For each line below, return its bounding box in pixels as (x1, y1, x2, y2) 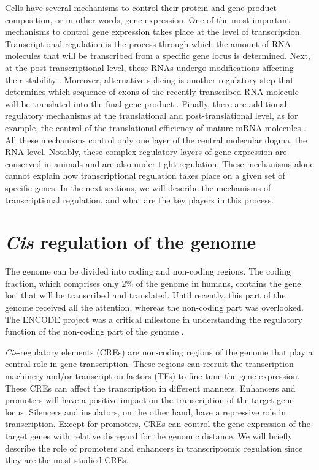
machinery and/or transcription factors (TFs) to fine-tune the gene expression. (5, 369, 300, 382)
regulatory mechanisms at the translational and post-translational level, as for (5, 109, 298, 122)
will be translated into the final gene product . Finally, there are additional (5, 97, 287, 110)
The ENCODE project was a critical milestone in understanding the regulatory (5, 313, 302, 325)
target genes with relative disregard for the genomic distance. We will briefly (5, 429, 293, 442)
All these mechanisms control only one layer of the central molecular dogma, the (5, 133, 307, 146)
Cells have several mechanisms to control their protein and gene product (5, 1, 277, 13)
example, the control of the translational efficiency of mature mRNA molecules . (5, 121, 306, 134)
